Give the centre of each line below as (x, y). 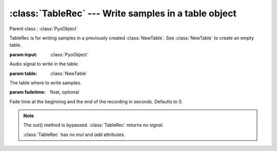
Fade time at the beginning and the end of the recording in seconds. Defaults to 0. (96, 101)
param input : (24, 54)
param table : (23, 73)
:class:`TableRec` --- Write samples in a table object (123, 13)
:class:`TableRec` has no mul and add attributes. (74, 134)
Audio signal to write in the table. (44, 64)
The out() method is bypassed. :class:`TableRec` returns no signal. (93, 125)
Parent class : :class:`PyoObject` (44, 29)
